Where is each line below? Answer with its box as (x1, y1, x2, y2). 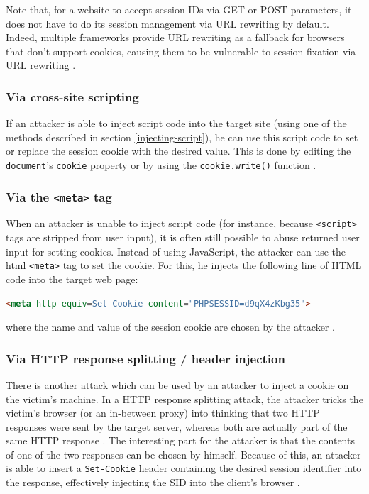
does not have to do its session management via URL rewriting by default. (6, 16, 329, 31)
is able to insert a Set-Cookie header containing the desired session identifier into (6, 461, 362, 476)
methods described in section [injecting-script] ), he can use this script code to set (6, 129, 358, 144)
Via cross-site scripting (6, 87, 139, 105)
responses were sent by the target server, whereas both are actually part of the (6, 419, 348, 434)
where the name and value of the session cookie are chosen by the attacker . (6, 319, 335, 334)
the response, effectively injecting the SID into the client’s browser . (6, 475, 300, 490)
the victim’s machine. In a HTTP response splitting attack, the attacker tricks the (6, 391, 363, 406)
